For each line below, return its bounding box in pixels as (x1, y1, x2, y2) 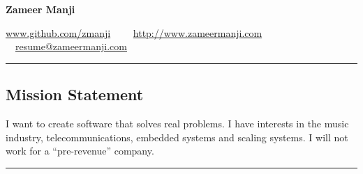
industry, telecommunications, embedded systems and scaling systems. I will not (6, 129, 348, 144)
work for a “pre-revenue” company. (6, 143, 154, 158)
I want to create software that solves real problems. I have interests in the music (6, 116, 349, 130)
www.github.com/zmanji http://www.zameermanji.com (6, 25, 262, 40)
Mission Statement (6, 84, 144, 105)
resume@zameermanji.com (15, 39, 127, 54)
